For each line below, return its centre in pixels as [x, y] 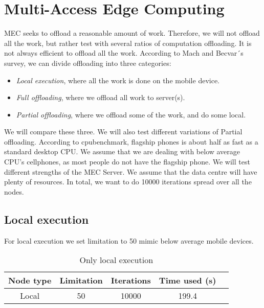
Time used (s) [188, 280]
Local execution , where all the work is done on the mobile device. [118, 80]
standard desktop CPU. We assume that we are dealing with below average [122, 151]
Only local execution [116, 260]
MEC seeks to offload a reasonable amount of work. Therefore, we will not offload [132, 33]
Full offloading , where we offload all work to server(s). [101, 97]
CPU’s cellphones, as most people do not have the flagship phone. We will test [127, 162]
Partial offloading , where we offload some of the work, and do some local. [131, 114]
